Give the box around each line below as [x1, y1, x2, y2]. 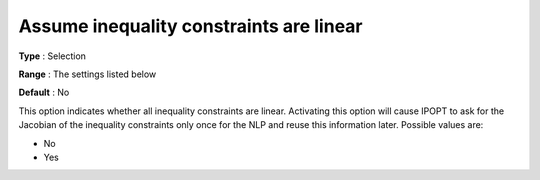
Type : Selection [18, 50, 87, 62]
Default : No [18, 86, 70, 99]
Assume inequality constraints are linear [18, 15, 363, 37]
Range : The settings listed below [18, 68, 157, 80]
